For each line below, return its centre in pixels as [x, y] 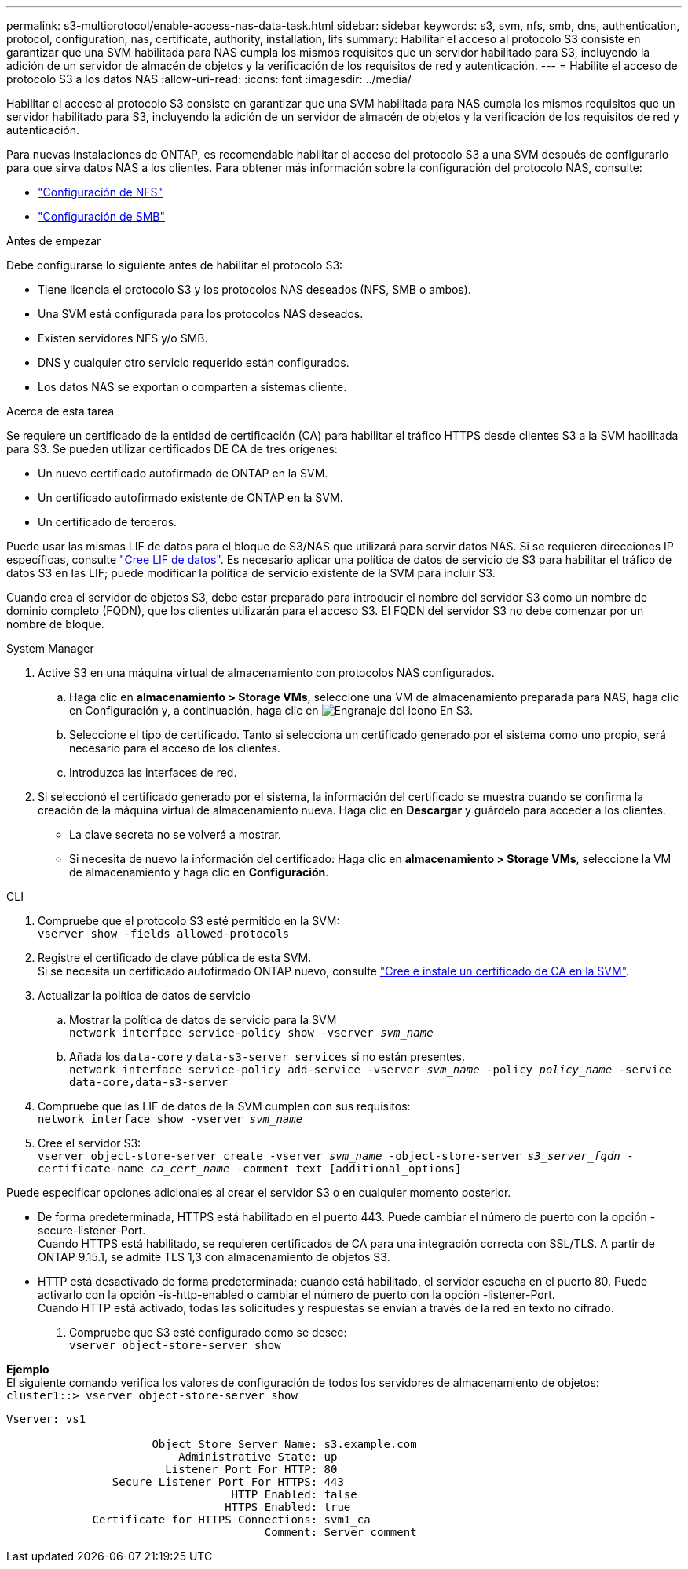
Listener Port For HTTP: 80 [251, 1469]
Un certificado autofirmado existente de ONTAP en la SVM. [190, 497]
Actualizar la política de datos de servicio [144, 995]
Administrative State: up [258, 1457]
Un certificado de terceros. [108, 522]
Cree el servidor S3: [90, 1143]
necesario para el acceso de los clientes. [175, 748]
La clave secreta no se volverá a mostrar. [176, 834]
